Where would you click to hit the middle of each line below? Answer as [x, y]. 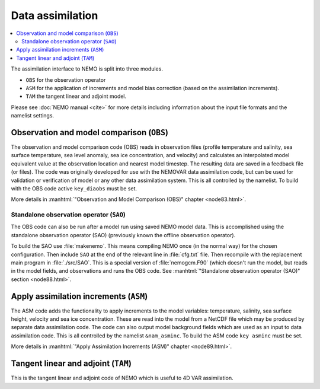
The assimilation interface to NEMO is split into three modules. [87, 69]
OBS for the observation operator [66, 79]
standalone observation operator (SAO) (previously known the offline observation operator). [123, 235]
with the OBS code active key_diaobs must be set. [74, 188]
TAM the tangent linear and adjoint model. [76, 96]
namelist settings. [33, 116]
